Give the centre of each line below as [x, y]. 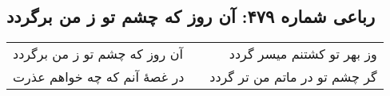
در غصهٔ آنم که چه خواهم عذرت [99, 77]
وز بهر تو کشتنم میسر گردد [303, 54]
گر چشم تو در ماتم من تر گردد [293, 77]
